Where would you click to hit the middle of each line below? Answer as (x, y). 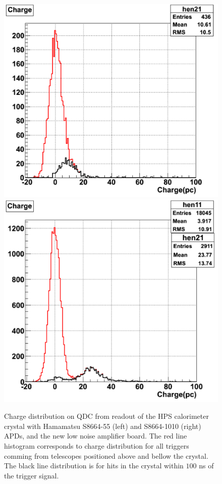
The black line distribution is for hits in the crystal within (94, 466)
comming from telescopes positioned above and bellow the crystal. (106, 455)
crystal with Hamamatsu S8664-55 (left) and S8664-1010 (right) (103, 426)
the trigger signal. (32, 475)
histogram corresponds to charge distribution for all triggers (97, 445)
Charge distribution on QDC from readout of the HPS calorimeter (106, 416)
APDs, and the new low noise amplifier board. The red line (96, 436)
